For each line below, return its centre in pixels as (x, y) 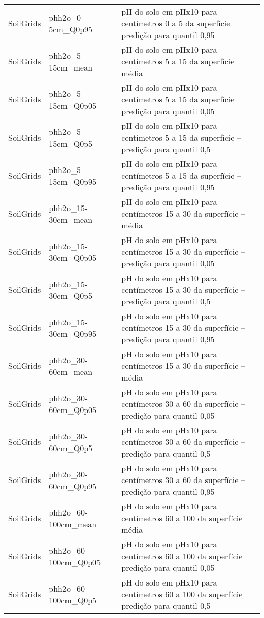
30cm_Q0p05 (73, 257)
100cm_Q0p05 (75, 562)
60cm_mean (71, 371)
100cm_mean (73, 524)
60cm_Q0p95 (73, 486)
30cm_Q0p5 (71, 295)
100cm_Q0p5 (73, 600)
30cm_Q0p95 (73, 333)
